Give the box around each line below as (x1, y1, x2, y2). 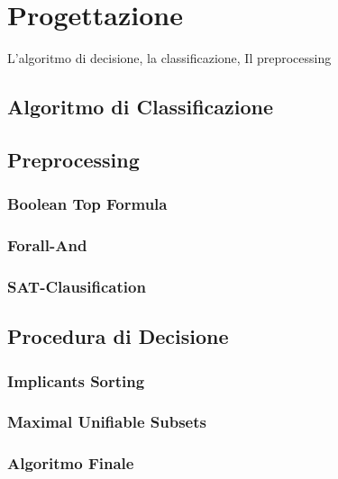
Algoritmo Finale (7, 452, 134, 474)
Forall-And (7, 234, 87, 257)
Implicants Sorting (7, 369, 145, 392)
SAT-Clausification (7, 275, 146, 297)
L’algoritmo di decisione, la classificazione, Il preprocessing (7, 49, 332, 68)
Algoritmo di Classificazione (7, 93, 274, 121)
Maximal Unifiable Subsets (7, 411, 206, 433)
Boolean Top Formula (7, 193, 168, 215)
